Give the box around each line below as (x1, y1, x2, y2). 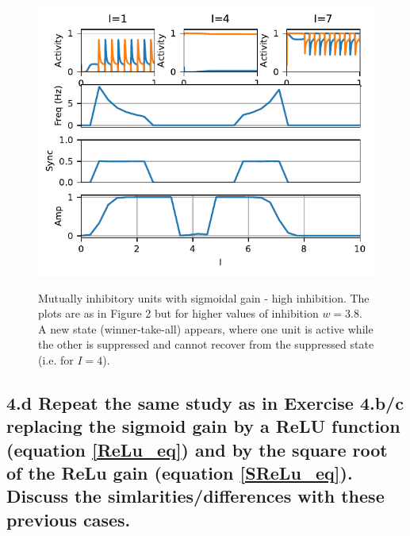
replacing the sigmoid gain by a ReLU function (6, 414, 400, 438)
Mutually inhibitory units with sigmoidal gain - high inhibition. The (38, 289, 370, 306)
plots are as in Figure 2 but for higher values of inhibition (38, 305, 319, 322)
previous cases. (6, 507, 131, 531)
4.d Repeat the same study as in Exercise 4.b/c (6, 390, 404, 415)
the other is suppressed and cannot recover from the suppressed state (38, 336, 374, 353)
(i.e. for (38, 351, 74, 368)
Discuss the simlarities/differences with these (6, 484, 385, 508)
